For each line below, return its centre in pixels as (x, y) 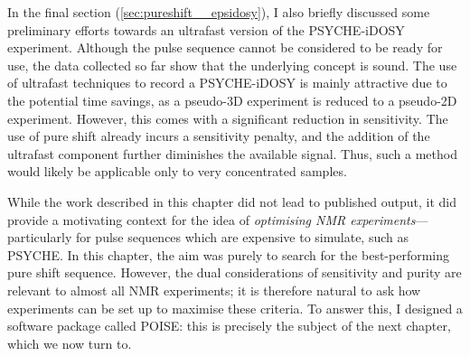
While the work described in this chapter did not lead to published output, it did (232, 201)
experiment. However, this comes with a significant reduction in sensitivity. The (228, 118)
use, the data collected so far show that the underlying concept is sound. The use (232, 65)
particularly (40, 237)
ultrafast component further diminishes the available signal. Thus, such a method (232, 153)
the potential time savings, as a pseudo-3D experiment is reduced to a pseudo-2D (232, 100)
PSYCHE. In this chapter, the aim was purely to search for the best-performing (228, 254)
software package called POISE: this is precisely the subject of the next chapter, (229, 326)
